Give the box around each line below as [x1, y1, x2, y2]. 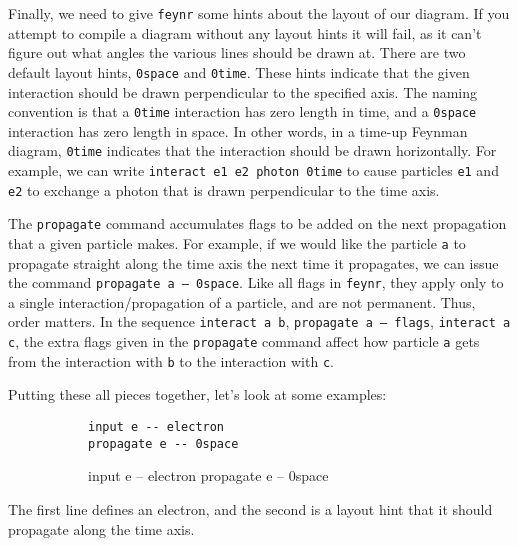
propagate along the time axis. [8, 518, 195, 539]
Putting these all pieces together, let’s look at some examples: [8, 384, 387, 405]
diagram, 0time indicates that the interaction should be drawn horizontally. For [8, 140, 497, 161]
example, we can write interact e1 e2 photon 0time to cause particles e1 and [8, 160, 499, 180]
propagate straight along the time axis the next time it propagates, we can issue [8, 252, 499, 273]
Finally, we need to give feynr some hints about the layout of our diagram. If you [8, 3, 510, 23]
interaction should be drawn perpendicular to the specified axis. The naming [8, 81, 478, 102]
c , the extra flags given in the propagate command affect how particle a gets [8, 331, 480, 352]
